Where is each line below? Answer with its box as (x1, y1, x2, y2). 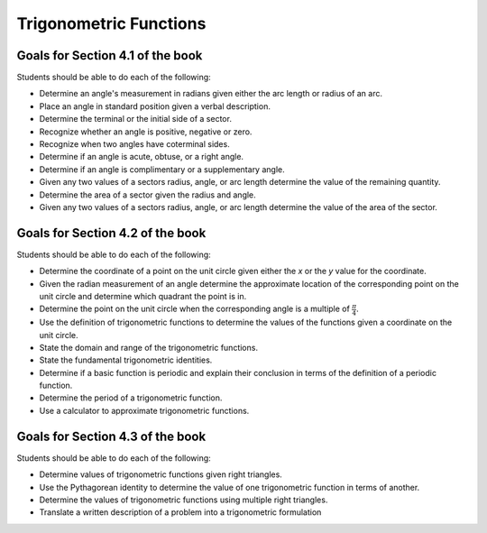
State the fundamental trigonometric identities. (39, 354, 213, 365)
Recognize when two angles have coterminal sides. (39, 139, 230, 150)
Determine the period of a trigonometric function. (39, 392, 223, 403)
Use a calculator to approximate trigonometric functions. (39, 405, 250, 416)
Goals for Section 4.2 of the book (16, 225, 207, 241)
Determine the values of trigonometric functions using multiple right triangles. (39, 494, 328, 505)
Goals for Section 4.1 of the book (16, 48, 203, 63)
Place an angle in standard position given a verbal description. (39, 100, 271, 112)
